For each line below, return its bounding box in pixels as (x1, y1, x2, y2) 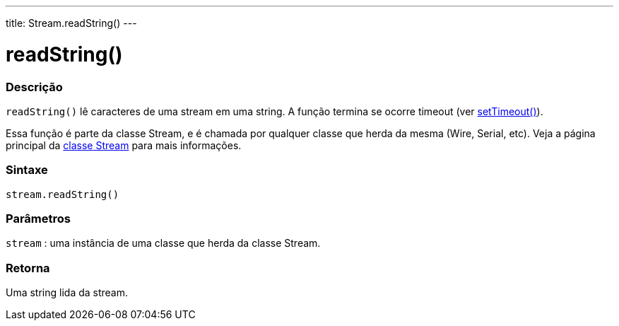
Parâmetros (6, 211, 71, 226)
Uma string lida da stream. (6, 286, 129, 299)
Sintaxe (6, 163, 48, 177)
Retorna (6, 260, 50, 275)
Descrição (6, 79, 63, 94)
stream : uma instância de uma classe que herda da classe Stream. (6, 237, 321, 250)
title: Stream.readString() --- (6, 17, 137, 29)
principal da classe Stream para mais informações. (6, 139, 242, 151)
